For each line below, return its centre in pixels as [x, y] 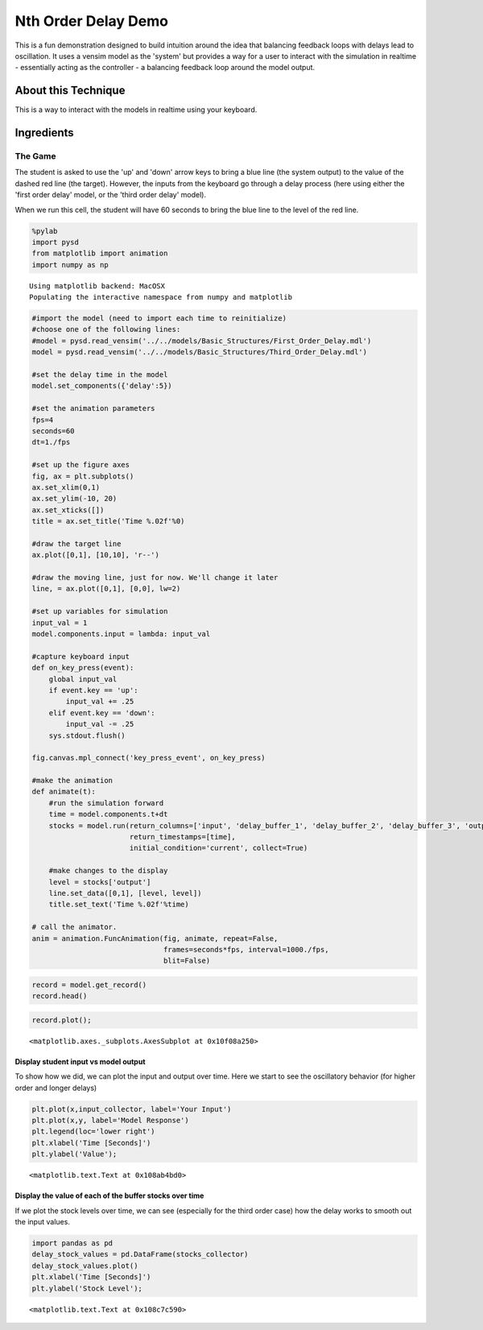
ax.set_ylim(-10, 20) [74, 499]
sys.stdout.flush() [87, 735]
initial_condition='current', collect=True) [219, 848]
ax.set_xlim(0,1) [66, 487]
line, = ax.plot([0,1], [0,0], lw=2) [106, 589]
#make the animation [72, 781]
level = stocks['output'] [100, 882]
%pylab [45, 231]
